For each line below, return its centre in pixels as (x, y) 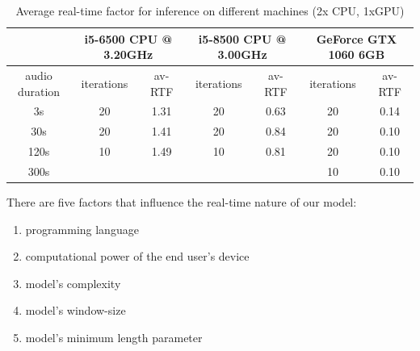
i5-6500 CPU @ (128, 38)
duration (39, 91)
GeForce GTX (357, 38)
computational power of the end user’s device (137, 256)
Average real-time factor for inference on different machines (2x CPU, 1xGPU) (210, 10)
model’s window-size (76, 310)
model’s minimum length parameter (114, 338)
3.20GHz (128, 54)
